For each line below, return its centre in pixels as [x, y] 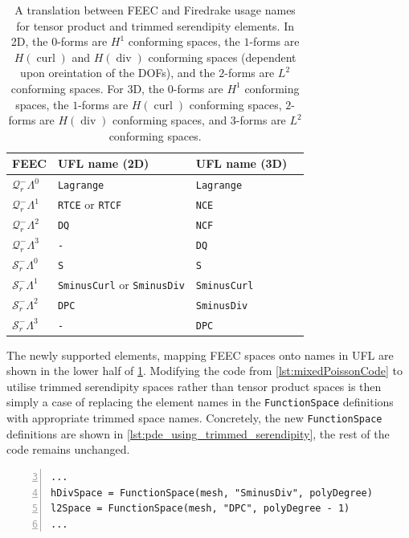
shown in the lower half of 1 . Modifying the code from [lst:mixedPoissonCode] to [204, 371]
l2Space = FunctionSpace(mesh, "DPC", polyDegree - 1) [200, 509]
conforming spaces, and [170, 120]
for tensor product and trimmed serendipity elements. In [155, 25]
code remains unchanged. [68, 449]
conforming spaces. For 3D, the [88, 88]
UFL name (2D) [103, 163]
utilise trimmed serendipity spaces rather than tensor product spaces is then [194, 386]
